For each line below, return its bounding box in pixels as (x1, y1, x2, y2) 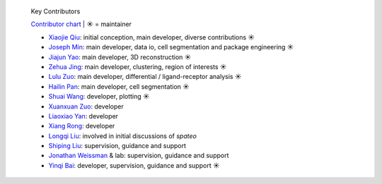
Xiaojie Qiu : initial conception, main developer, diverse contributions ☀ (48, 32, 255, 42)
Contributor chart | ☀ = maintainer (30, 20, 132, 28)
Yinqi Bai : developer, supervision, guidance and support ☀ (48, 161, 220, 169)
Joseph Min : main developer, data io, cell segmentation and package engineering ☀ (48, 43, 294, 51)
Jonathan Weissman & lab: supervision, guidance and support (48, 152, 229, 160)
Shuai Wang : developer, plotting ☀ (48, 92, 150, 101)
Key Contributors (30, 7, 81, 16)
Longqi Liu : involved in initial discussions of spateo (48, 131, 197, 140)
